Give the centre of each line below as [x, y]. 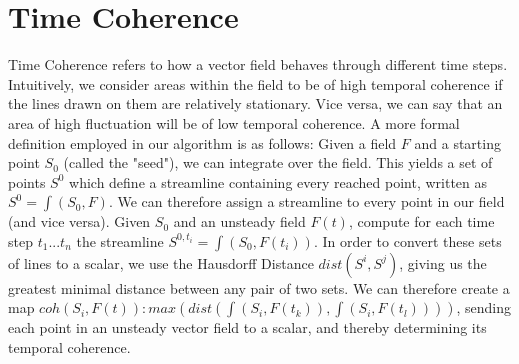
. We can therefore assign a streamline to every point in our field [306, 201]
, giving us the [443, 262]
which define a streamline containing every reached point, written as [278, 181]
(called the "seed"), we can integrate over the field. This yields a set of [278, 162]
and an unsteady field [239, 221]
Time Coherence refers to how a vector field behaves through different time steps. [258, 64]
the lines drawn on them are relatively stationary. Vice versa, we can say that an [255, 103]
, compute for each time [421, 221]
